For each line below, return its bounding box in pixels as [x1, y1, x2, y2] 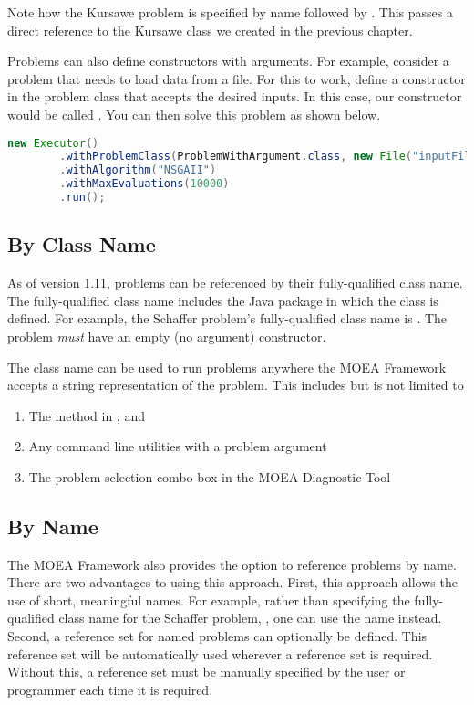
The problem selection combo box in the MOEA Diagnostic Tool [28, 467, 391, 486]
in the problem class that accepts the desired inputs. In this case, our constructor [7, 87, 462, 106]
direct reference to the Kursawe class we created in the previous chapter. [7, 20, 413, 39]
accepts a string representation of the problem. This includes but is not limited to [7, 375, 464, 395]
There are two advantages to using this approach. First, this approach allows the [7, 573, 458, 592]
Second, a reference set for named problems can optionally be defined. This [7, 626, 428, 646]
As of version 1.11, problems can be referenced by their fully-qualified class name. [7, 273, 463, 292]
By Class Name [7, 230, 156, 258]
